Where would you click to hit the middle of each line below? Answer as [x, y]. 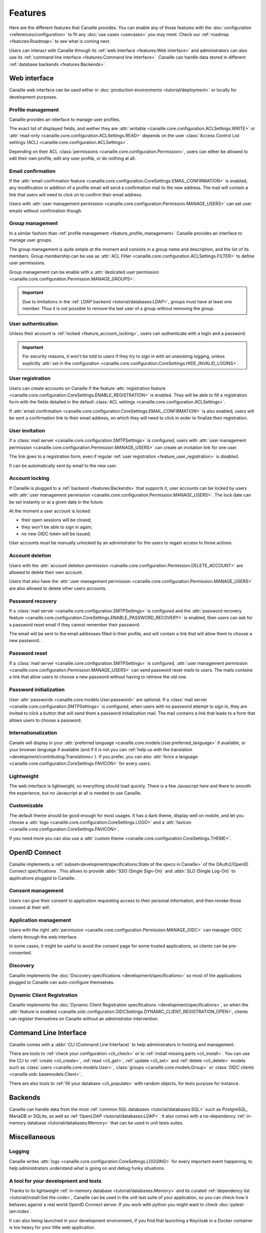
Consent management [36, 891]
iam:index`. [20, 1211]
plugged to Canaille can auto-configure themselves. [62, 982]
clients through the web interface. [43, 937]
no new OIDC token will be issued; [56, 534]
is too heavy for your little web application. [52, 1228]
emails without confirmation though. [46, 211]
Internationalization [33, 733]
